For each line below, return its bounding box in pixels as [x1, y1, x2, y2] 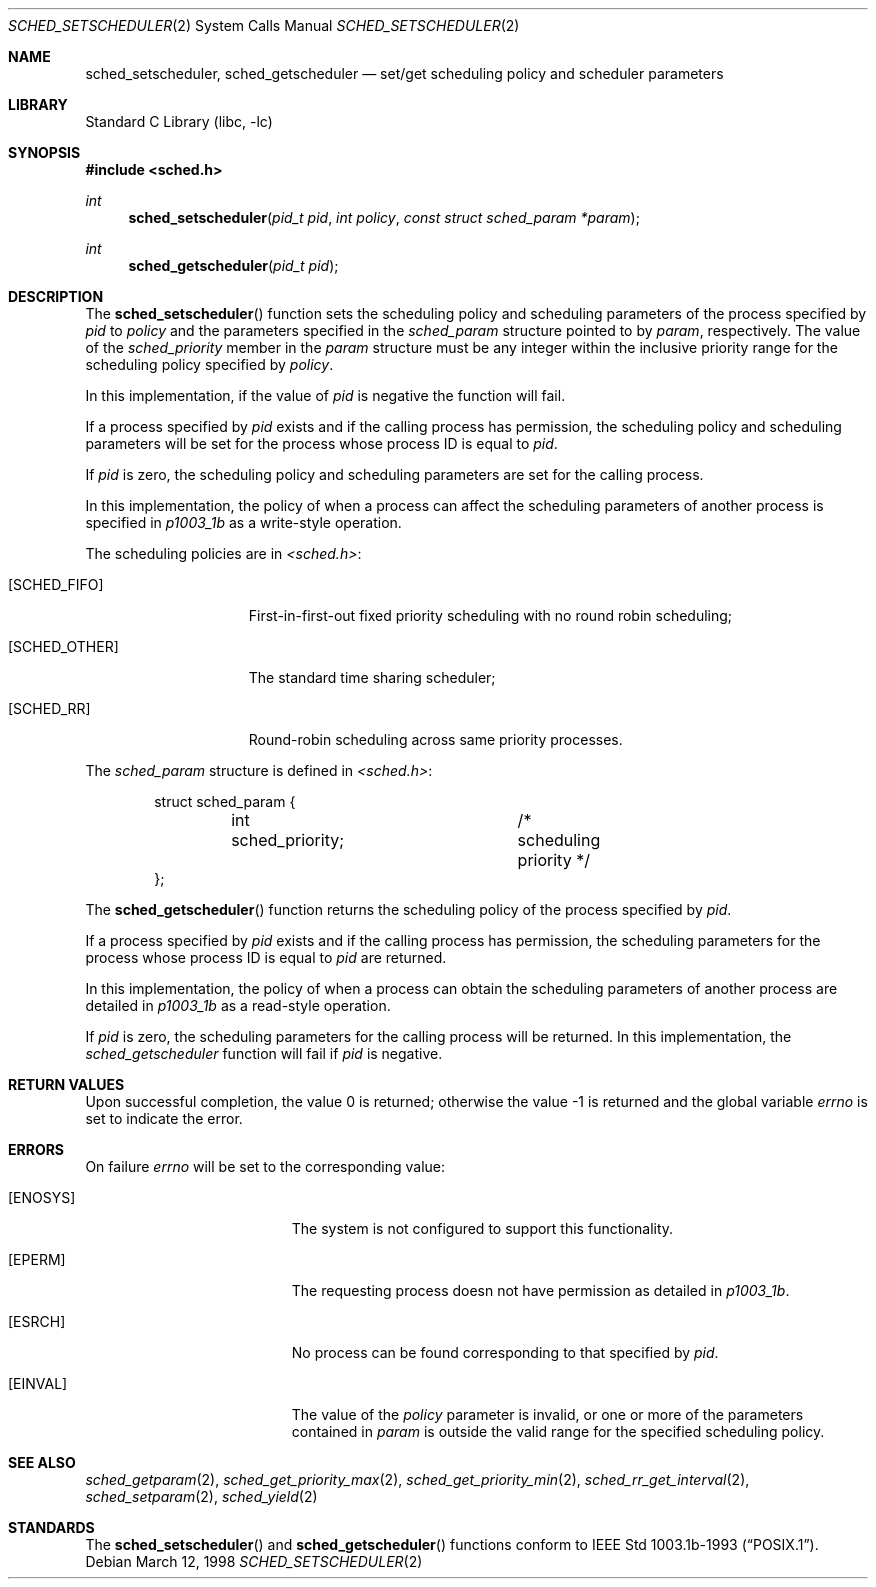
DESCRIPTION [8, 288, 104, 305]
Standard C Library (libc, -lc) [85, 113, 273, 130]
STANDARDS [8, 1519, 95, 1536]
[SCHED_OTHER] [8, 638, 119, 655]
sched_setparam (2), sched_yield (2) [85, 1488, 318, 1505]
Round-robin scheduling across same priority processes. [248, 731, 623, 748]
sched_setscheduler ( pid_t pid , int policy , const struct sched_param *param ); [128, 209, 640, 226]
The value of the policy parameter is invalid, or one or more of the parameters [291, 1406, 804, 1423]
